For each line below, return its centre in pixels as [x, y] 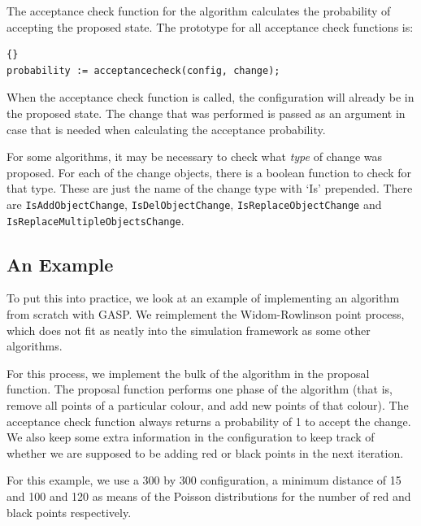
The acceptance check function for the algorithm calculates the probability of [199, 11]
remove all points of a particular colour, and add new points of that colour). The [208, 405]
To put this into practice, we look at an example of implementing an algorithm [203, 298]
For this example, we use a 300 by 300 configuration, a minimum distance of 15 [204, 480]
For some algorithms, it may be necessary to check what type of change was [195, 156]
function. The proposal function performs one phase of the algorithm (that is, [200, 389]
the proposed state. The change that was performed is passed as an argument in [206, 113]
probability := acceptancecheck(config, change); [143, 70]
